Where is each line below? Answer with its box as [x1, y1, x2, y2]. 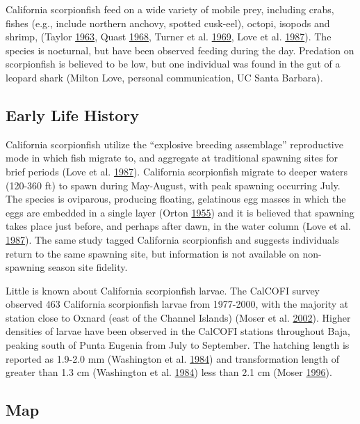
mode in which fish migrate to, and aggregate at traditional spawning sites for [6, 150, 338, 165]
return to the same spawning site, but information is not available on [6, 246, 300, 260]
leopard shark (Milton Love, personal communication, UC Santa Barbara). [6, 70, 323, 84]
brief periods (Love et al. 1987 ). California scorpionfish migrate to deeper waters [6, 164, 347, 178]
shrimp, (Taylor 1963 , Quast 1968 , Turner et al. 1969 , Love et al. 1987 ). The [6, 29, 332, 44]
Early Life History [6, 104, 140, 125]
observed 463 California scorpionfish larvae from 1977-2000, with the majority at [6, 297, 349, 311]
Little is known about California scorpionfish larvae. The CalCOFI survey [6, 283, 320, 297]
